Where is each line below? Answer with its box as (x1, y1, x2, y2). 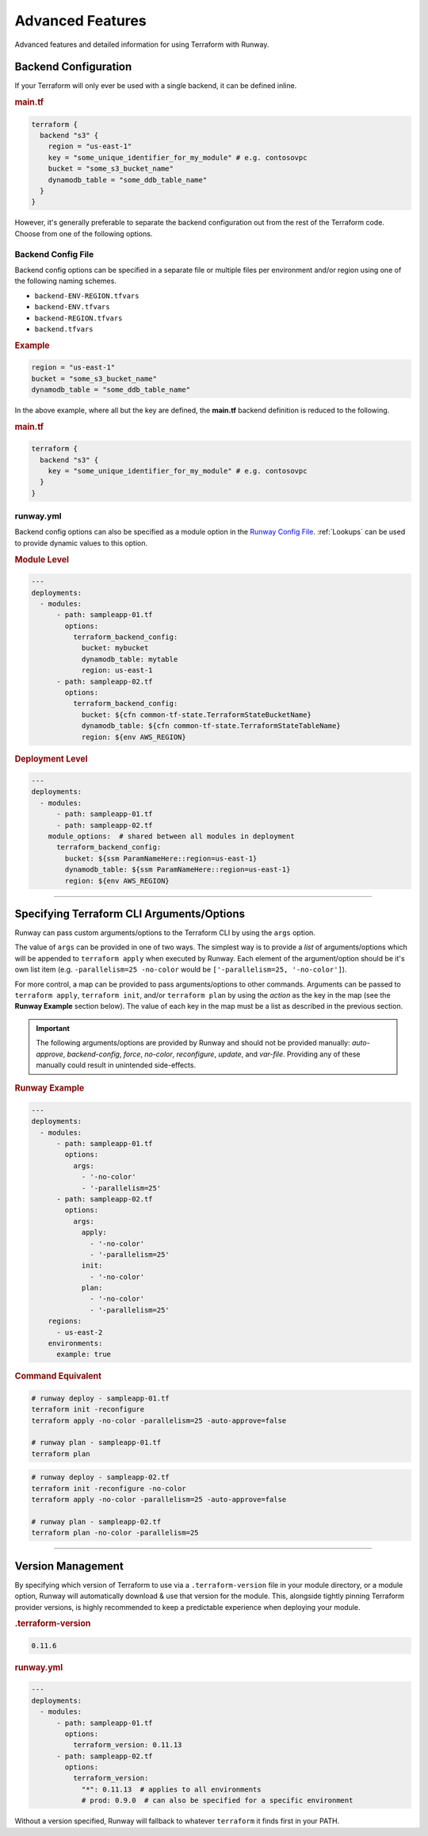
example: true (56, 1350, 111, 1359)
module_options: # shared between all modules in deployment (48, 831, 295, 841)
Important (36, 1023, 71, 1033)
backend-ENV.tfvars (34, 302, 110, 312)
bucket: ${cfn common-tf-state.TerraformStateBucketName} (81, 710, 312, 719)
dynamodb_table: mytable (81, 654, 178, 664)
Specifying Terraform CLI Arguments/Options (14, 907, 246, 920)
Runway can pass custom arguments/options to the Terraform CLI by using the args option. (14, 928, 316, 937)
